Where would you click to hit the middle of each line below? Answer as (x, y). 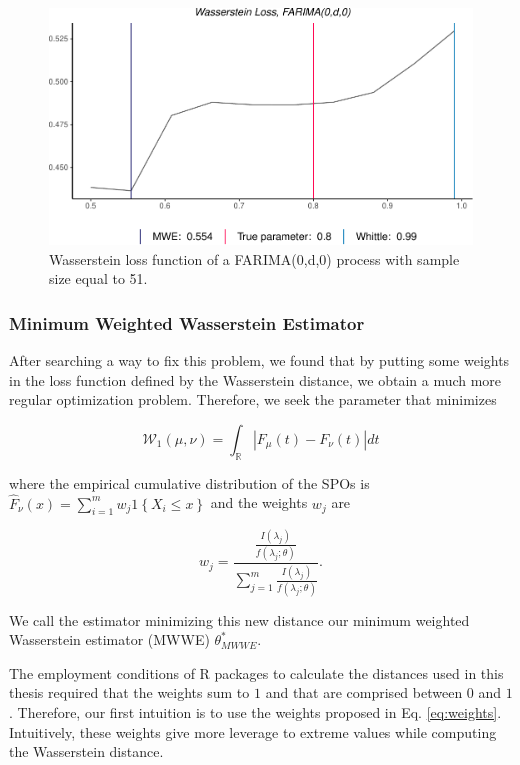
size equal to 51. (98, 278)
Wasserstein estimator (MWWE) (109, 639)
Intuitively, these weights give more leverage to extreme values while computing (253, 731)
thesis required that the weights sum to (129, 692)
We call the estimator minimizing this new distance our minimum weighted (239, 619)
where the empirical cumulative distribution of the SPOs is (189, 482)
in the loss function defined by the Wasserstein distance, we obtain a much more (255, 379)
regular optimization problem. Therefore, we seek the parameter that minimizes (253, 399)
